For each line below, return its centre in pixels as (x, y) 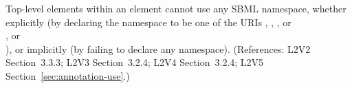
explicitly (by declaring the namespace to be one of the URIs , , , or (148, 22)
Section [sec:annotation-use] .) (68, 75)
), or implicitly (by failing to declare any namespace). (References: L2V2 (158, 48)
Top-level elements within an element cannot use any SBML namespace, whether (176, 8)
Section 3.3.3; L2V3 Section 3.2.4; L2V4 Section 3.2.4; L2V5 (135, 62)
